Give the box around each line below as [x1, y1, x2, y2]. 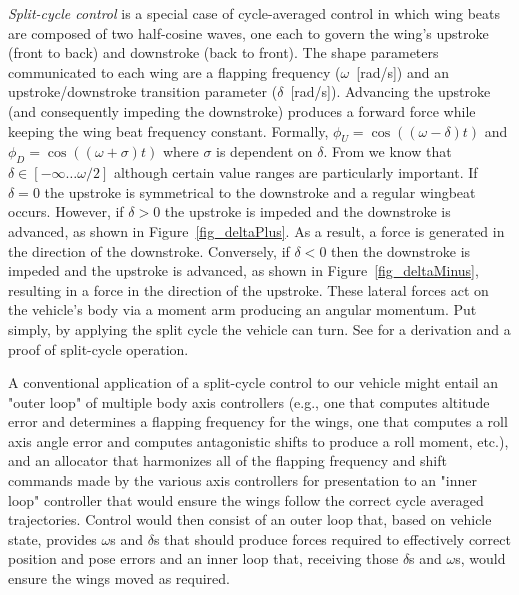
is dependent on [216, 141, 313, 162]
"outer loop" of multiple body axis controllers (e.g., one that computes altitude [8, 391, 490, 412]
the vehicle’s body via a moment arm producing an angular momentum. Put [8, 299, 477, 320]
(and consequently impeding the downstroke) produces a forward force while [8, 100, 476, 121]
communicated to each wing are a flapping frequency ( [8, 61, 341, 82]
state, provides [8, 528, 97, 549]
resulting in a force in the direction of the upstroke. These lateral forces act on [8, 279, 489, 300]
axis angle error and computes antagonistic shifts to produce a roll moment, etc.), [8, 430, 509, 451]
